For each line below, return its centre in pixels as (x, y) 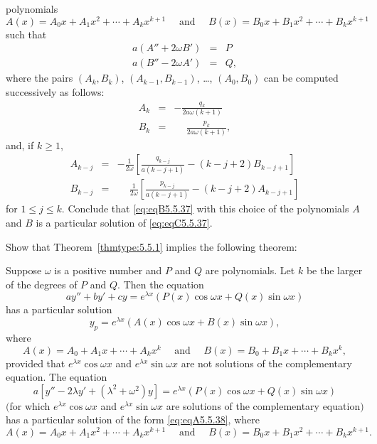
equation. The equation (57, 377)
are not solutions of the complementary (266, 363)
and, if (20, 145)
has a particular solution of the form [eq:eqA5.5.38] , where (133, 419)
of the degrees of (42, 284)
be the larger (334, 270)
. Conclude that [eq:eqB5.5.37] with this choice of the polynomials (205, 209)
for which (30, 405)
